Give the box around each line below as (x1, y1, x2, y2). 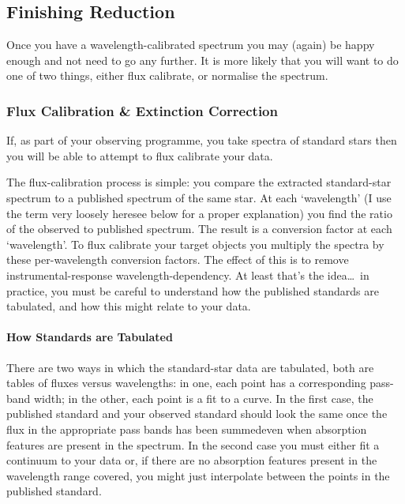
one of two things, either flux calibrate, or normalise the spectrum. (6, 67, 328, 84)
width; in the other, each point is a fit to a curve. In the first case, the (34, 389, 373, 406)
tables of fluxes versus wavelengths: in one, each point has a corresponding (6, 374, 366, 391)
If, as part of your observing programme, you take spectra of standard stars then (6, 132, 397, 149)
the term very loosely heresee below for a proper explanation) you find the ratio (6, 205, 392, 221)
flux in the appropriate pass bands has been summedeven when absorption (6, 420, 367, 437)
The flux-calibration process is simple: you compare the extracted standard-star (6, 174, 392, 190)
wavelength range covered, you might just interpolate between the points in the (6, 467, 390, 483)
